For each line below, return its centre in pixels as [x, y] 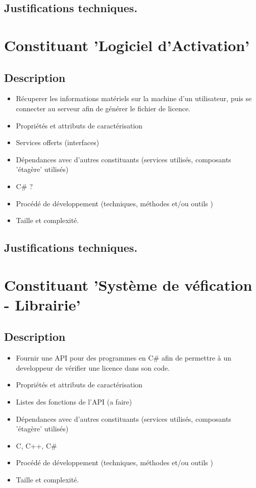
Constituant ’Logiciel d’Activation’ [127, 45]
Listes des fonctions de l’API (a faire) [74, 402]
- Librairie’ [42, 304]
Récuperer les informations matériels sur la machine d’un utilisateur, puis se [134, 98]
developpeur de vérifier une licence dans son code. [93, 367]
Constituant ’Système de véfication [128, 284]
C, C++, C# [36, 445]
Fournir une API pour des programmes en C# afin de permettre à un [124, 358]
